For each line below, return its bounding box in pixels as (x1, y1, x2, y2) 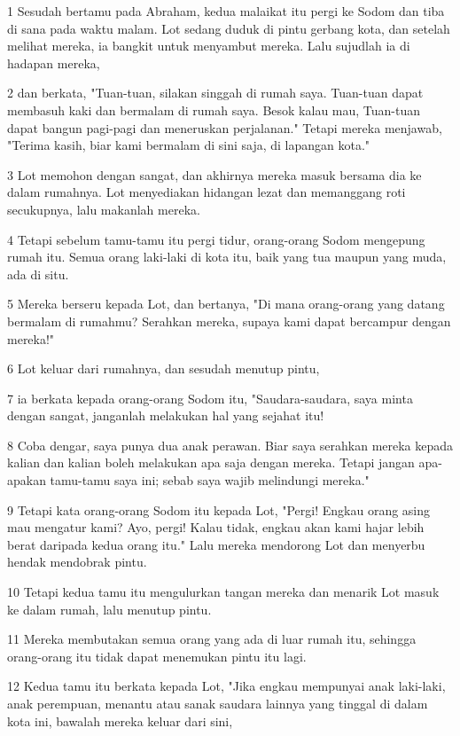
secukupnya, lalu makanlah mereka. (7, 200, 200, 218)
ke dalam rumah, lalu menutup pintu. (7, 599, 212, 618)
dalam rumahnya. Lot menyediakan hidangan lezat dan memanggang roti (7, 183, 406, 201)
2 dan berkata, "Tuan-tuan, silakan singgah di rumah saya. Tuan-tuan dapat (7, 83, 424, 102)
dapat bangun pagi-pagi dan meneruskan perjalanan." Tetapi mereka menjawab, (7, 118, 442, 137)
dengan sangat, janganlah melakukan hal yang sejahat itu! (7, 406, 324, 425)
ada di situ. (7, 264, 69, 283)
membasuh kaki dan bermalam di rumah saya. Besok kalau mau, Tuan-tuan (7, 100, 421, 119)
